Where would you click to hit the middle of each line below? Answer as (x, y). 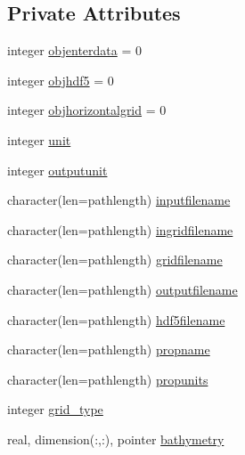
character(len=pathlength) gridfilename (115, 260)
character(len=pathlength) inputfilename (119, 200)
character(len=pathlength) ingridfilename (120, 229)
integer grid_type (55, 409)
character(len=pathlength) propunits (108, 379)
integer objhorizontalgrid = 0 (87, 110)
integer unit (39, 139)
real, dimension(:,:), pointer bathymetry (116, 439)
